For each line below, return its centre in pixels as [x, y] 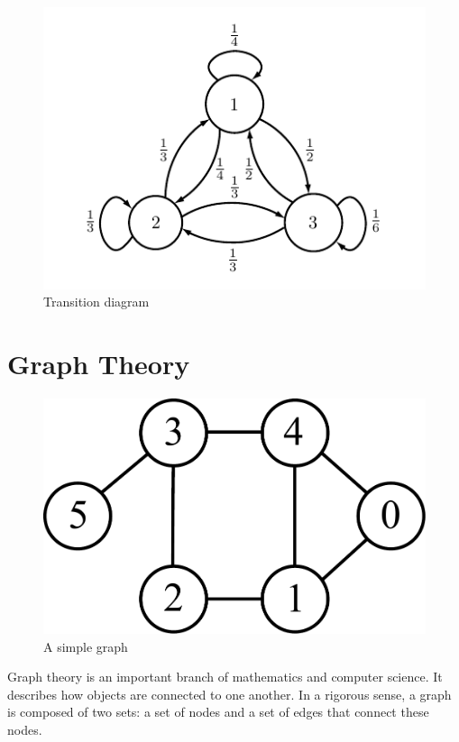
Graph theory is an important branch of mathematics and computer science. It [225, 677]
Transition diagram [96, 302]
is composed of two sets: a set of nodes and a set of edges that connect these [218, 712]
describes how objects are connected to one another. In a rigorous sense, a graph [229, 694]
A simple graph [86, 646]
